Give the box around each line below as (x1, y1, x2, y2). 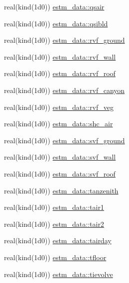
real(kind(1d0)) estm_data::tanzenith (4, 185, 119, 195)
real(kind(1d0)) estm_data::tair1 (4, 202, 104, 212)
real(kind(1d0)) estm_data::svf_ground (4, 135, 125, 145)
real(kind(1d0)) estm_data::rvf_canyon (4, 85, 125, 95)
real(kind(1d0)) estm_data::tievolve (4, 269, 113, 279)
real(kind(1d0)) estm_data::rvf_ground (4, 35, 125, 45)
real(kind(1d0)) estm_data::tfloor (4, 252, 107, 262)
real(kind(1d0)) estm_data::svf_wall (4, 152, 116, 162)
